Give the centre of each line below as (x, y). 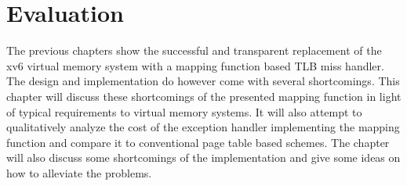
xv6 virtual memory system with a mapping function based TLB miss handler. (195, 65)
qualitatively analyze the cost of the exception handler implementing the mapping (203, 127)
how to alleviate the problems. (79, 172)
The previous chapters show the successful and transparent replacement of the (194, 50)
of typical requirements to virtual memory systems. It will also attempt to (184, 111)
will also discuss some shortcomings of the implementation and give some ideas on (203, 157)
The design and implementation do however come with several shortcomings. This (203, 81)
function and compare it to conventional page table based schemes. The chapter (198, 142)
